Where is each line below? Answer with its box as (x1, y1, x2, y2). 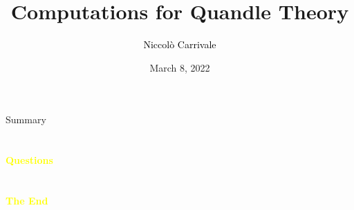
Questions (6, 153, 53, 167)
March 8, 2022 (149, 60, 210, 74)
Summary (6, 112, 46, 127)
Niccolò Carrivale (143, 37, 216, 52)
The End (6, 193, 48, 207)
